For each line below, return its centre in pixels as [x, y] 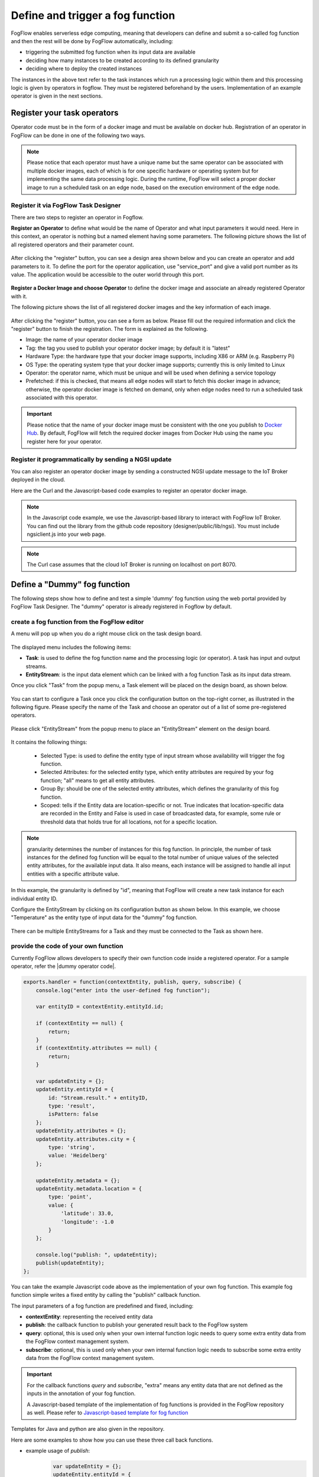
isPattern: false [73, 1114]
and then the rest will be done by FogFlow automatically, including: [92, 41]
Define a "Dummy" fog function [70, 584]
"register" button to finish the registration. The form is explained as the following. [109, 328]
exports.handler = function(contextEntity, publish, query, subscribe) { [132, 982]
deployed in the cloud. [38, 480]
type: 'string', [72, 1147]
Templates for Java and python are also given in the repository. [88, 1429]
